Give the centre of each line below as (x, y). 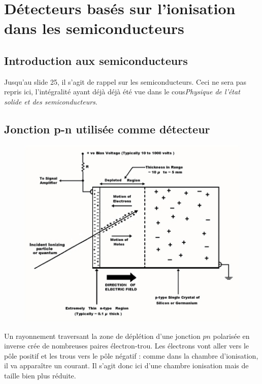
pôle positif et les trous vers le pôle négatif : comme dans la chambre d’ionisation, (131, 355)
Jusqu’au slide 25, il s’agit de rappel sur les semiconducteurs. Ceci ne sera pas (125, 81)
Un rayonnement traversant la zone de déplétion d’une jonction (102, 336)
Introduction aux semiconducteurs (96, 60)
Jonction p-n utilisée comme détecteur (107, 129)
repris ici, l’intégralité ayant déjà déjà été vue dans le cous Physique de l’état (122, 92)
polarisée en (231, 336)
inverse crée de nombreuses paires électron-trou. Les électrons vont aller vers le (127, 346)
